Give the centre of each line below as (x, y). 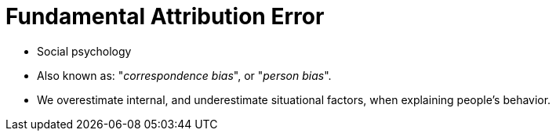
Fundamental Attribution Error (165, 16)
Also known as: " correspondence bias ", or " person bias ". (184, 75)
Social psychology (84, 51)
